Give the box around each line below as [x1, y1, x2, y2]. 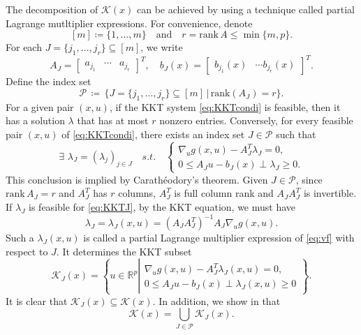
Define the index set [6, 74, 91, 89]
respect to [6, 244, 48, 258]
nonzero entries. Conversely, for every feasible [159, 113, 353, 128]
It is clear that [6, 293, 68, 308]
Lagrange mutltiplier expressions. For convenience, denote [6, 15, 253, 30]
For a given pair [6, 99, 74, 114]
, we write [140, 40, 183, 54]
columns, [118, 186, 156, 200]
